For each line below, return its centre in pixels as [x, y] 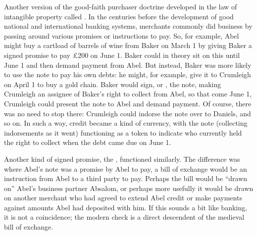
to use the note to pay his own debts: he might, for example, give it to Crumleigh [128, 74]
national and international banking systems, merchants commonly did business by [128, 26]
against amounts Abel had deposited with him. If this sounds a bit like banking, [126, 207]
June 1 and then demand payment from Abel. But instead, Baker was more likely [128, 65]
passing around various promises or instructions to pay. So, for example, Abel [122, 35]
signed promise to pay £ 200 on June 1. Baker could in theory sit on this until [122, 55]
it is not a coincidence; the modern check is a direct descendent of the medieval [124, 217]
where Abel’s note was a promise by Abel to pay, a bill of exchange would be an [126, 168]
